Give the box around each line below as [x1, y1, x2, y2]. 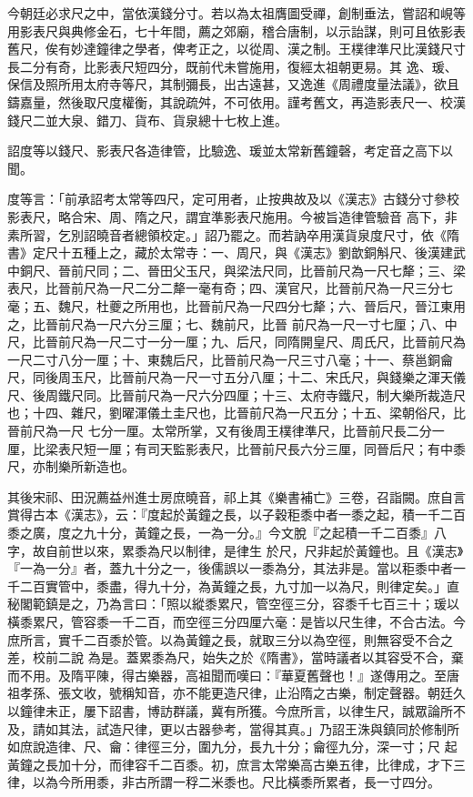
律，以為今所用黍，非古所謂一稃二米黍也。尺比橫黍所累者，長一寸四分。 [7, 772, 440, 792]
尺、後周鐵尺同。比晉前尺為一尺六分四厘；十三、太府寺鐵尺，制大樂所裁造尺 [7, 385, 466, 404]
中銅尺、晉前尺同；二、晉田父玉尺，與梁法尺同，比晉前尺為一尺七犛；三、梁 [7, 260, 466, 279]
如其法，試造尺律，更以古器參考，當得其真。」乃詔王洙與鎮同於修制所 [45, 719, 459, 738]
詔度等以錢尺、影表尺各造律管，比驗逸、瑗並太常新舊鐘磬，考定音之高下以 [7, 141, 453, 160]
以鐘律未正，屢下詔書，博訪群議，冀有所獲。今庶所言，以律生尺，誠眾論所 [7, 701, 453, 720]
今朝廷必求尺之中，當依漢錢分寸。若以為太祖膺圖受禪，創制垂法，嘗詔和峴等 [7, 4, 466, 22]
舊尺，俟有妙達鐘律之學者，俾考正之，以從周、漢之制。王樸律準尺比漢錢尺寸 [7, 39, 466, 58]
